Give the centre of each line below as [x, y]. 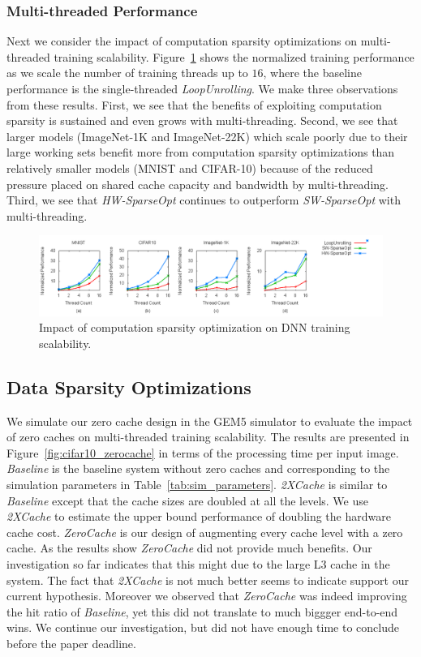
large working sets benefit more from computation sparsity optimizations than [201, 152]
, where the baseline [312, 73]
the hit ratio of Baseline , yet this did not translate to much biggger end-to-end [202, 611]
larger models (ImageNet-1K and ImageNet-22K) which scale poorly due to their [207, 136]
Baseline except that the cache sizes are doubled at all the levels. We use [187, 500]
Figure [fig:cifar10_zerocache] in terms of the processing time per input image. [203, 452]
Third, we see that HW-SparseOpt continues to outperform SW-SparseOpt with [204, 200]
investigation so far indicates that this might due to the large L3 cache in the [198, 564]
